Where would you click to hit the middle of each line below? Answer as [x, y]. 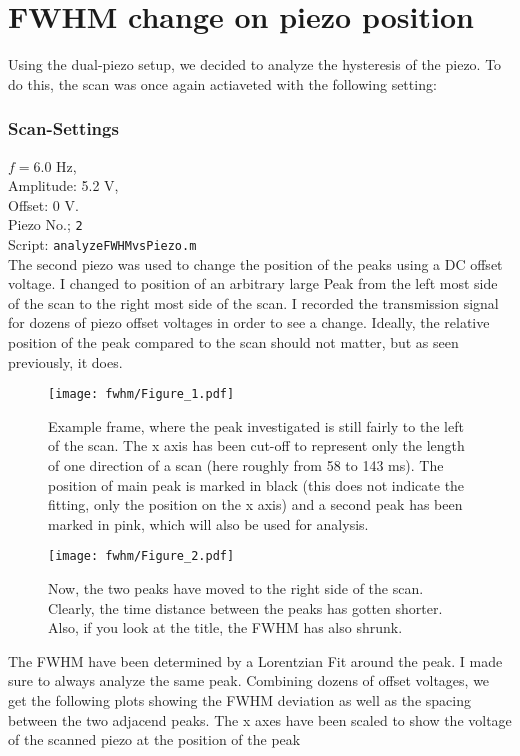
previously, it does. [65, 361]
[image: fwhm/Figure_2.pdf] [141, 556]
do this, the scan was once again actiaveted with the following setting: [222, 83]
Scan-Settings [63, 128]
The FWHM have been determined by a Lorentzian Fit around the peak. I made [255, 660]
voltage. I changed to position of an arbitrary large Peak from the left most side [253, 283]
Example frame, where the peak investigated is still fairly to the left [256, 425]
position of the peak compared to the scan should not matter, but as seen [233, 342]
